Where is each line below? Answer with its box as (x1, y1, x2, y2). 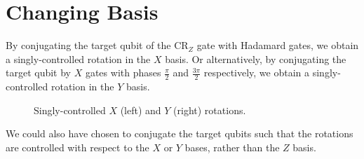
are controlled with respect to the (6, 139, 149, 154)
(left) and (120, 102, 161, 117)
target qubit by (6, 65, 72, 80)
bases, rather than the (184, 139, 280, 154)
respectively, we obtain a (203, 65, 310, 80)
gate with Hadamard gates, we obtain (196, 38, 359, 53)
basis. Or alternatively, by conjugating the (165, 51, 346, 66)
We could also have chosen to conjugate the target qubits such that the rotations (6, 126, 353, 141)
